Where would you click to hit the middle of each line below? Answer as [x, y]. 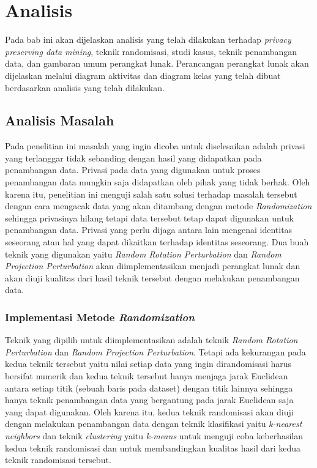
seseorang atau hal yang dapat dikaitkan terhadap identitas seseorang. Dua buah [157, 242]
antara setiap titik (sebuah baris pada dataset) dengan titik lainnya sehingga [149, 388]
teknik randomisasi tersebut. [58, 460]
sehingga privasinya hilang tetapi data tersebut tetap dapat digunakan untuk [150, 217]
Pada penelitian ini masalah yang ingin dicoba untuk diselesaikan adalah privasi [155, 146]
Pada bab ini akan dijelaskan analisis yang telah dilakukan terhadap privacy [148, 39]
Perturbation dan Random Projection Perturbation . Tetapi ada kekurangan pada [155, 351]
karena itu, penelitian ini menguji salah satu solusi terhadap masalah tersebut [151, 194]
